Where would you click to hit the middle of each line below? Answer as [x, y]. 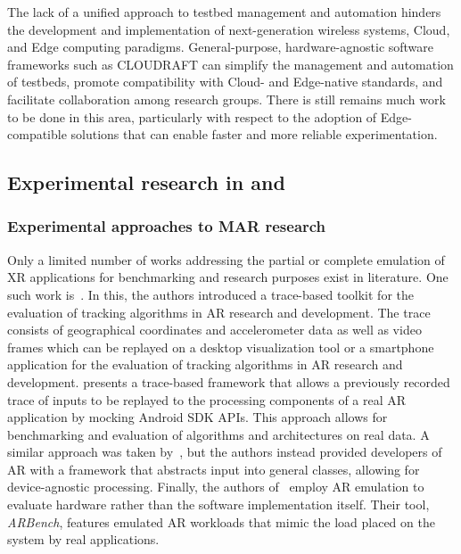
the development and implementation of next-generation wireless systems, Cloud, [229, 29]
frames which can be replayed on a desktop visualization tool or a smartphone [221, 347]
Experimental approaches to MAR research [167, 226]
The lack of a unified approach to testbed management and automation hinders [224, 12]
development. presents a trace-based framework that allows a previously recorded [229, 381]
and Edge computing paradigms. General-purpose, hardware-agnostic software [221, 47]
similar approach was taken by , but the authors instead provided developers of [225, 452]
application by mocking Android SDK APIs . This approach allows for [198, 417]
